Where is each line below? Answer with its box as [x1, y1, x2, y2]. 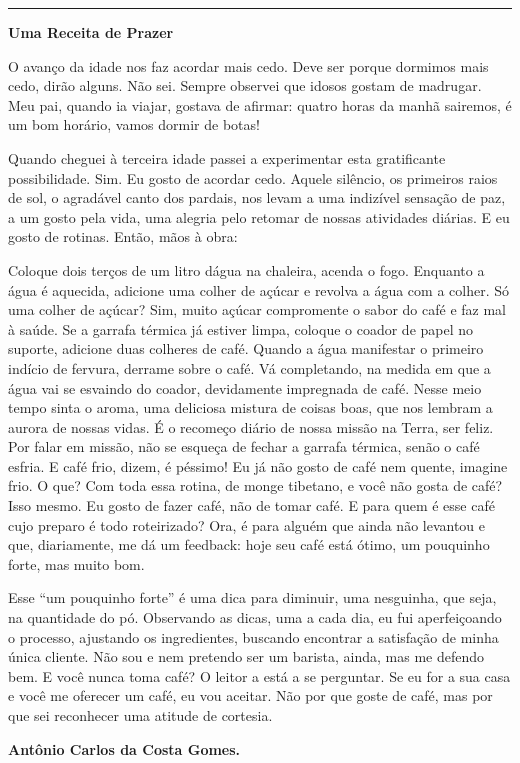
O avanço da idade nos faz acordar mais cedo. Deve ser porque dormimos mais [8, 55, 489, 76]
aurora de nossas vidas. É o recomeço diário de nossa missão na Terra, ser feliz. [8, 416, 494, 437]
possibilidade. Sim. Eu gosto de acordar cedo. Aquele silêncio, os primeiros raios [8, 167, 498, 188]
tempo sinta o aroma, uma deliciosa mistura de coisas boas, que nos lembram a [8, 397, 493, 418]
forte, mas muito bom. [8, 553, 145, 574]
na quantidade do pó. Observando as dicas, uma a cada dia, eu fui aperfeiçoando [8, 607, 502, 628]
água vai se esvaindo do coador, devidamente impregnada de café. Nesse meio [8, 377, 482, 398]
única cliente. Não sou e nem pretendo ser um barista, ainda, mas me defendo [8, 646, 484, 667]
